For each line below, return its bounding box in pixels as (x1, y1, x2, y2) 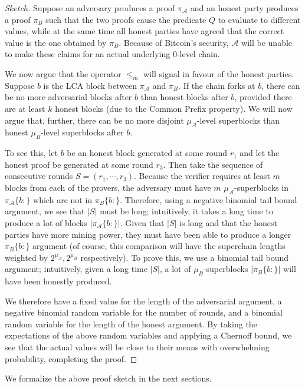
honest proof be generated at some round (5, 158, 153, 170)
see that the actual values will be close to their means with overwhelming (5, 341, 270, 353)
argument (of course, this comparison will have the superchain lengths (32, 240, 286, 252)
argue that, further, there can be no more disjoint (5, 114, 184, 126)
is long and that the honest (179, 216, 277, 228)
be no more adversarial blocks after (5, 91, 132, 103)
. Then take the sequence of (163, 158, 263, 170)
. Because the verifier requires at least (134, 170, 270, 182)
